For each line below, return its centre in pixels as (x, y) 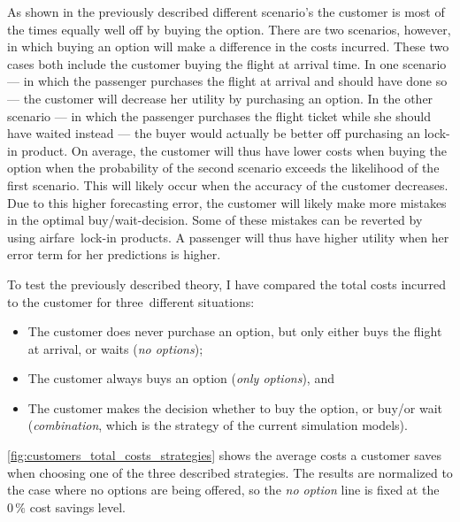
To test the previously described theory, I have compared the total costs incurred (227, 284)
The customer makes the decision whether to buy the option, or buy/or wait (235, 407)
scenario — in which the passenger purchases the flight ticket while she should (219, 115)
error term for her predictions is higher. (114, 254)
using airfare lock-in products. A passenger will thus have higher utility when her (228, 237)
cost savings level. (77, 507)
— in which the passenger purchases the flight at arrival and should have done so (227, 81)
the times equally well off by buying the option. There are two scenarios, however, (229, 29)
